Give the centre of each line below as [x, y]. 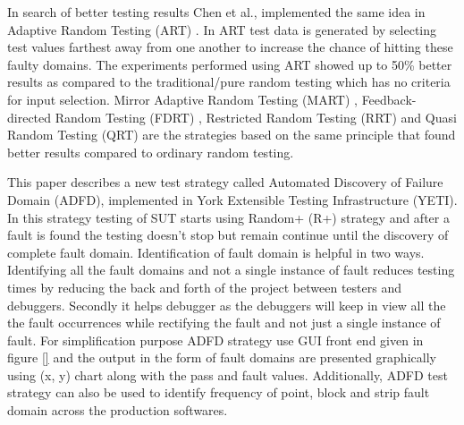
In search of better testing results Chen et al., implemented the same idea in [216, 12]
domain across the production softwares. [118, 410]
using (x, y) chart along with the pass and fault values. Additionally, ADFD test [228, 374]
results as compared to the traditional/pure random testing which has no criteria [229, 82]
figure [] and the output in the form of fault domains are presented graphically [222, 357]
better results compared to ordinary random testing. [151, 152]
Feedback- [389, 99]
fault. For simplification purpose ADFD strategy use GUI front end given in [215, 340]
